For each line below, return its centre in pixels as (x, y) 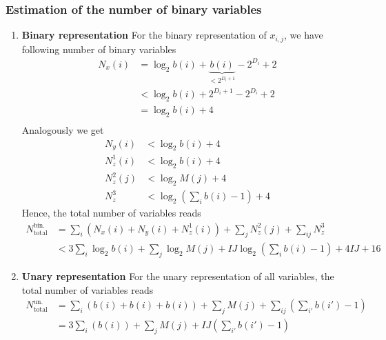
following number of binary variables (99, 49)
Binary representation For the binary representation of (144, 35)
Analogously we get (63, 129)
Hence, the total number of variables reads (111, 213)
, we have (304, 35)
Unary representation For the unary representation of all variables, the (178, 276)
